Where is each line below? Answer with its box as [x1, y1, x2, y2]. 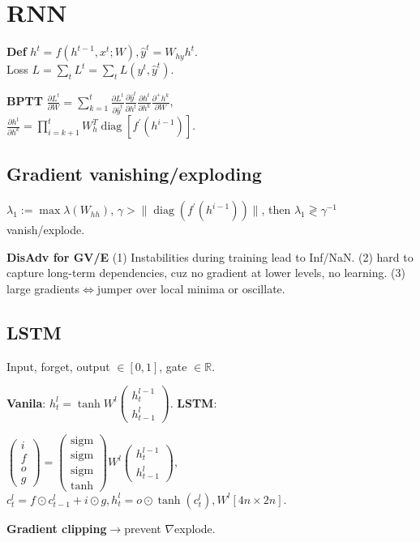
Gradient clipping [6, 519, 107, 536]
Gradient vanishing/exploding [6, 161, 262, 186]
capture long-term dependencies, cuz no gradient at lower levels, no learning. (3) [6, 264, 405, 281]
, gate [159, 357, 187, 374]
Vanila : [6, 394, 46, 411]
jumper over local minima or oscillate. [96, 280, 285, 297]
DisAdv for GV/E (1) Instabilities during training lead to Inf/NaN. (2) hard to [6, 248, 414, 265]
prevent [124, 519, 161, 536]
